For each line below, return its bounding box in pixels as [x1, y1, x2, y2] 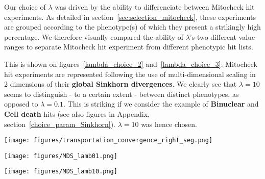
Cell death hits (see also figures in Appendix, [4, 108, 150, 119]
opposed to [4, 98, 38, 109]
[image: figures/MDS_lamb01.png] [4, 152, 117, 160]
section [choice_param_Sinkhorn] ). [4, 118, 115, 129]
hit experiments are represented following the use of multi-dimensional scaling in [4, 68, 256, 79]
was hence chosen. [141, 118, 197, 129]
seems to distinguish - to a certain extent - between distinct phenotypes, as [4, 88, 239, 99]
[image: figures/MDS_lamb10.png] [4, 168, 117, 175]
